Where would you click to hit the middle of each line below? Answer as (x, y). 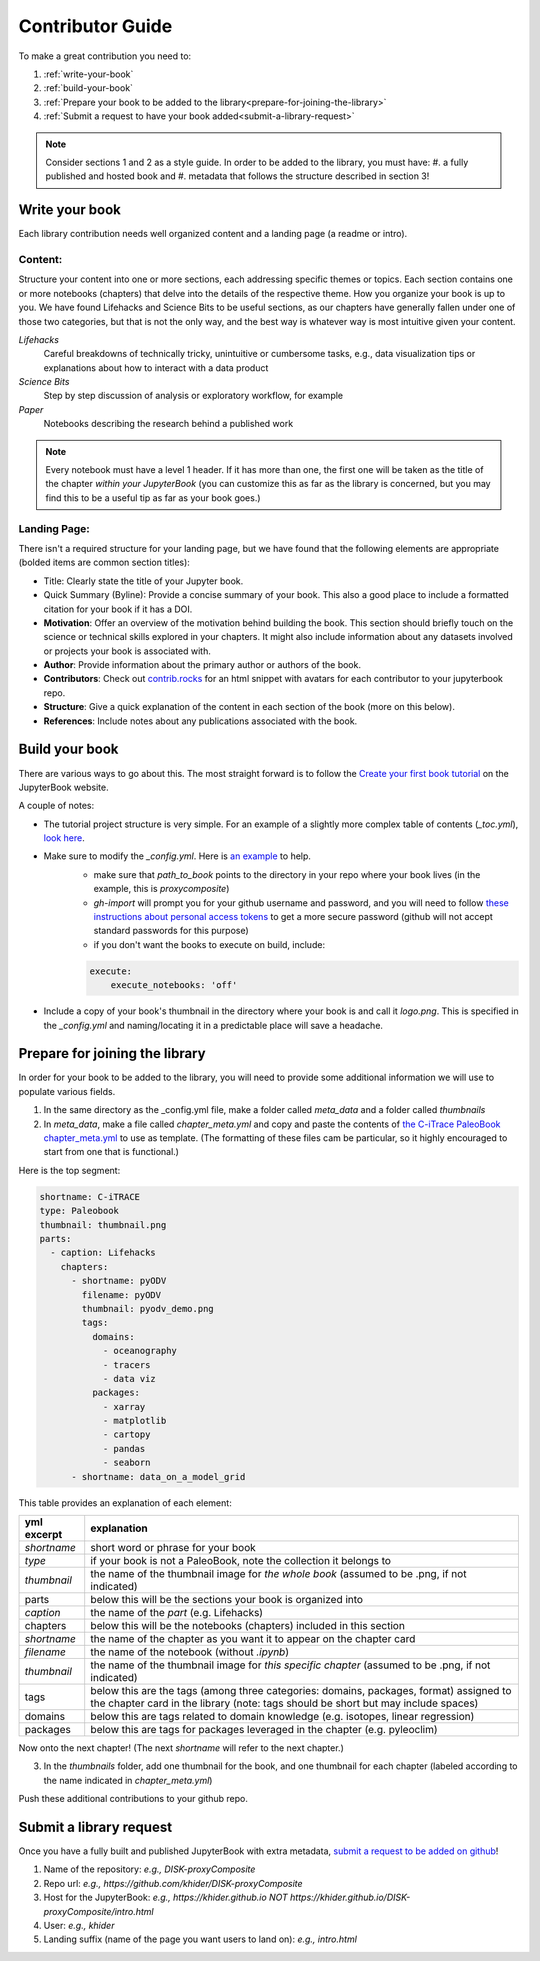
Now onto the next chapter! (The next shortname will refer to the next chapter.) (181, 1748)
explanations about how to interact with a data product (156, 367)
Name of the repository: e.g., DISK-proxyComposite (149, 1869)
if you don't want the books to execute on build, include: (209, 944)
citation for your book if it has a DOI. (118, 609)
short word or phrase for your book (173, 1547)
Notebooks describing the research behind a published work (168, 424)
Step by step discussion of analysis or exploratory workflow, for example (193, 396)
